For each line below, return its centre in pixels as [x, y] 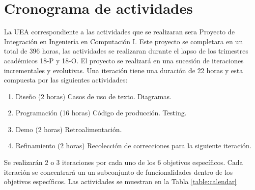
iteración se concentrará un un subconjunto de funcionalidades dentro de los [118, 172]
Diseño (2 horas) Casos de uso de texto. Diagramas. [93, 96]
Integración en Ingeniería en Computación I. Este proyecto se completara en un [124, 41]
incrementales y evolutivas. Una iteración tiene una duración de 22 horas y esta [124, 70]
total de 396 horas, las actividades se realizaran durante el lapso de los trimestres [126, 51]
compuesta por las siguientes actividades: [66, 80]
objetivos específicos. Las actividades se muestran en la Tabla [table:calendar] [120, 181]
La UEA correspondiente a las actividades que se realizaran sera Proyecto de [119, 32]
